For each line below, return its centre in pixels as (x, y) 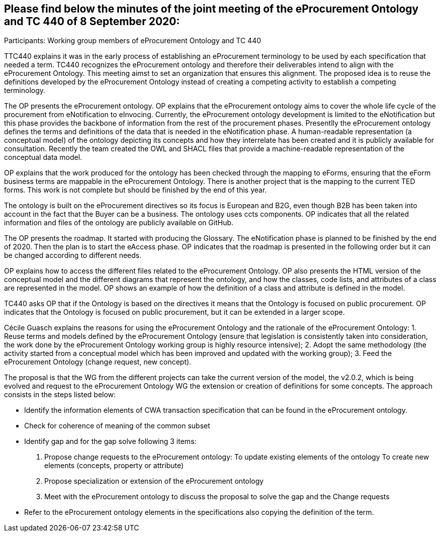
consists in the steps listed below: (60, 395)
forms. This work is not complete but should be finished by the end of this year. (136, 190)
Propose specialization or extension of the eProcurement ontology (154, 481)
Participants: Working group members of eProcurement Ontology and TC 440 (133, 41)
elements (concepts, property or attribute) (114, 466)
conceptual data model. (43, 157)
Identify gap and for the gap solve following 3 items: (110, 441)
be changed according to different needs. (73, 255)
